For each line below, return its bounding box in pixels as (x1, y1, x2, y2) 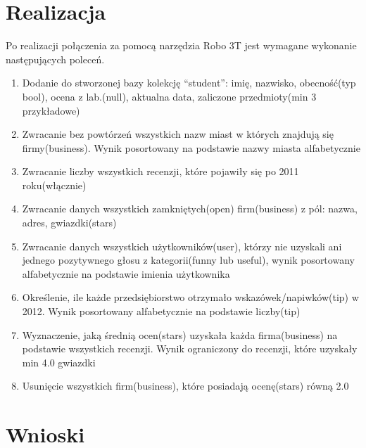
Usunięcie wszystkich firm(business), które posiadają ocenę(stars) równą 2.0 (22, 378, 349, 393)
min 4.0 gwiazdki (22, 354, 96, 369)
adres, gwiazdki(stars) (22, 215, 117, 230)
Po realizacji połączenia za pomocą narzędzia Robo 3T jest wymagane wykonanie (6, 38, 357, 53)
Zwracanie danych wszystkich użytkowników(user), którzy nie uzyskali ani (22, 238, 342, 253)
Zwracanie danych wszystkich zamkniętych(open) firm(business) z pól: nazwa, (22, 201, 358, 216)
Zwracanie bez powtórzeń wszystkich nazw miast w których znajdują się (22, 127, 334, 141)
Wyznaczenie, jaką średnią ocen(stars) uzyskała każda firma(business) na (22, 327, 338, 342)
